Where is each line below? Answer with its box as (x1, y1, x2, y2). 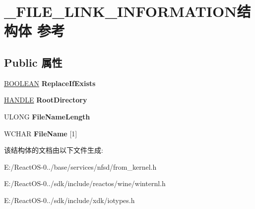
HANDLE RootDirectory (4, 95, 87, 105)
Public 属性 (4, 54, 63, 70)
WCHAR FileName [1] (4, 128, 77, 138)
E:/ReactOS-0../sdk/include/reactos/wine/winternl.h (4, 178, 166, 189)
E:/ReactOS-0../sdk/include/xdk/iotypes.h (4, 195, 135, 205)
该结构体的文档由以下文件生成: (4, 145, 103, 155)
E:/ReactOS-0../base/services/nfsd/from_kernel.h (4, 161, 157, 172)
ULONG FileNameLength (4, 111, 90, 121)
